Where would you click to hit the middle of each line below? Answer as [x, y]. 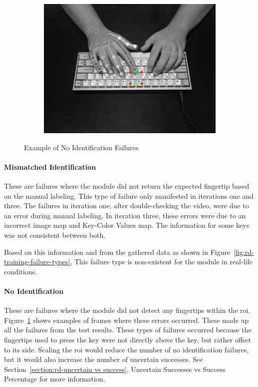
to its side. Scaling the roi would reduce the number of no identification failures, [127, 349]
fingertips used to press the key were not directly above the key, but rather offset [128, 339]
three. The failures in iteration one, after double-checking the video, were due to [127, 206]
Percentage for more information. [55, 379]
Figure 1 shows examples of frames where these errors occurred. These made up [127, 320]
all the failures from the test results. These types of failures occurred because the [128, 330]
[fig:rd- [244, 252]
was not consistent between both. [55, 235]
